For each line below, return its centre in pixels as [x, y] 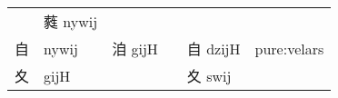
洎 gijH [135, 49]
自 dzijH [214, 49]
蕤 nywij [71, 21]
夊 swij [209, 76]
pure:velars [289, 48]
